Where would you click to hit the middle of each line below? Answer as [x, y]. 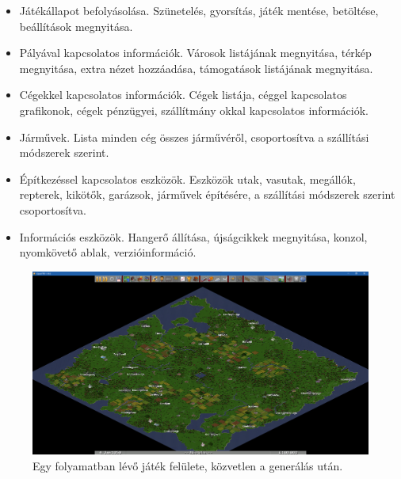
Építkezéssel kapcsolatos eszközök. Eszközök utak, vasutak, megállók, [187, 179]
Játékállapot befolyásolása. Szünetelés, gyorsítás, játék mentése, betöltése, [199, 10]
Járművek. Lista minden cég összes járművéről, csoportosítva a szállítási [194, 137]
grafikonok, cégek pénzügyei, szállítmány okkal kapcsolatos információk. [194, 110]
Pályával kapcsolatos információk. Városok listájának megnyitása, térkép [195, 53]
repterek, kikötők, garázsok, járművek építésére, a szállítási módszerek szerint [207, 194]
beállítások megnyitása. [76, 26]
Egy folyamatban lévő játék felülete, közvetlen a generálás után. [188, 465]
